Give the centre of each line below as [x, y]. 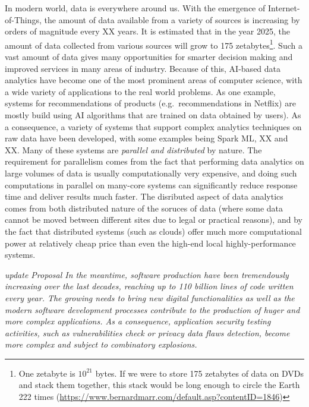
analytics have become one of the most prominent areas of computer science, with [154, 80]
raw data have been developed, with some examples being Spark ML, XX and [146, 138]
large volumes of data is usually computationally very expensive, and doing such [151, 173]
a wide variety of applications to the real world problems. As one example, [140, 91]
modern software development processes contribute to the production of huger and [152, 309]
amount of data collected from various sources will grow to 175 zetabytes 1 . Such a [154, 44]
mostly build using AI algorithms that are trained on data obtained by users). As [153, 115]
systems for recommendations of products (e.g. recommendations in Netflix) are [150, 103]
